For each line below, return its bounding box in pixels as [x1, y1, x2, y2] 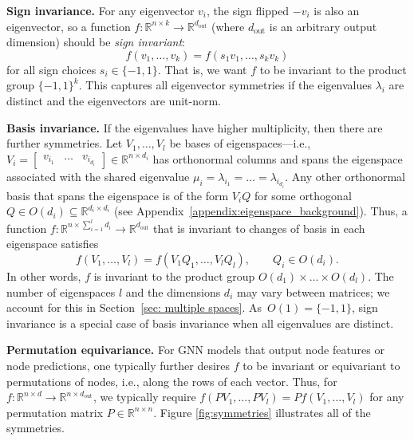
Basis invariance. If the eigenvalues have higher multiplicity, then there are [6, 119, 383, 136]
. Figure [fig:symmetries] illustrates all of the [153, 404, 371, 420]
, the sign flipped [207, 2, 290, 18]
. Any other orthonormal [285, 167, 405, 184]
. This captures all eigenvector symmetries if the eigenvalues [78, 77, 372, 93]
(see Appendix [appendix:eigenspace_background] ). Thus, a [113, 203, 408, 219]
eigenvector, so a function [6, 18, 131, 34]
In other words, [6, 267, 81, 284]
